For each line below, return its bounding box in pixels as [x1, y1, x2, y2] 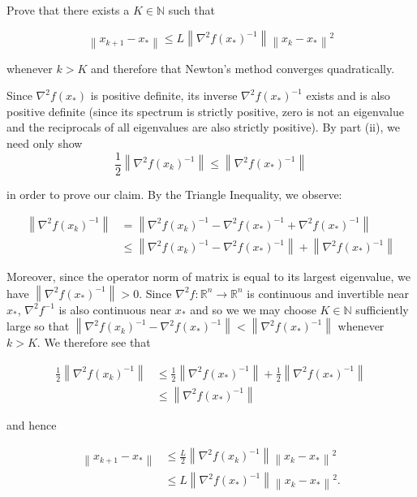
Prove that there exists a [6, 2, 130, 18]
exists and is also [306, 87, 390, 104]
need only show [6, 134, 83, 151]
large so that [6, 318, 70, 335]
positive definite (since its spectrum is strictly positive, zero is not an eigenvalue [6, 102, 404, 119]
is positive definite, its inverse [90, 87, 238, 104]
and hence [6, 417, 57, 434]
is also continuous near [58, 300, 172, 318]
